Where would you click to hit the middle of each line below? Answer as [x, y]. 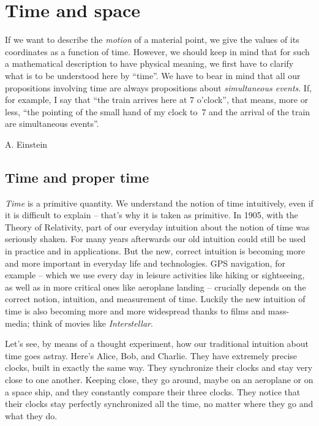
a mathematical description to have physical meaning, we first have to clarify [149, 63]
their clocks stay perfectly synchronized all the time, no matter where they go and [159, 404]
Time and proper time [77, 177]
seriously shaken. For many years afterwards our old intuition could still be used [156, 239]
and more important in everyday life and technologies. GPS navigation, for [145, 263]
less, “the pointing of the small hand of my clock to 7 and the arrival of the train [158, 111]
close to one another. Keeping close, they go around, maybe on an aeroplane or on [159, 379]
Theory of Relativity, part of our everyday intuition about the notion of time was [157, 226]
